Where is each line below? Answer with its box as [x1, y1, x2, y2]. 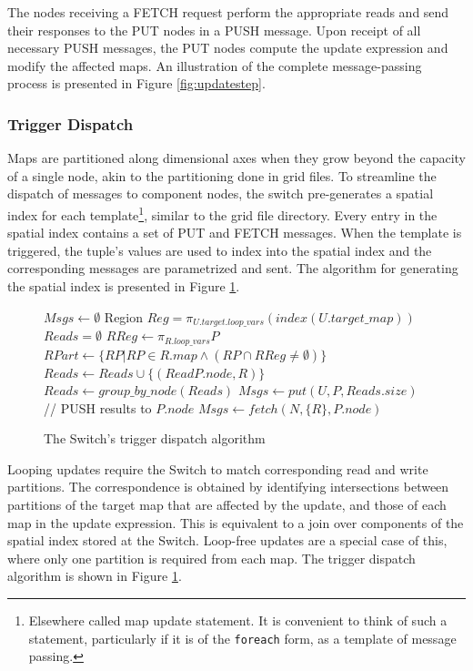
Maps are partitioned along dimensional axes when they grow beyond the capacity [7, 148, 466, 168]
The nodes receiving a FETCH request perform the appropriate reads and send [7, 3, 449, 21]
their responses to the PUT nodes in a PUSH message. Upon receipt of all [7, 20, 421, 39]
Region [104, 307, 144, 326]
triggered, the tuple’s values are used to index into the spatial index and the [7, 240, 432, 259]
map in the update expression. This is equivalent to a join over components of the [7, 513, 464, 532]
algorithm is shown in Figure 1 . [7, 566, 182, 585]
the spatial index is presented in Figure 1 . [7, 277, 240, 295]
